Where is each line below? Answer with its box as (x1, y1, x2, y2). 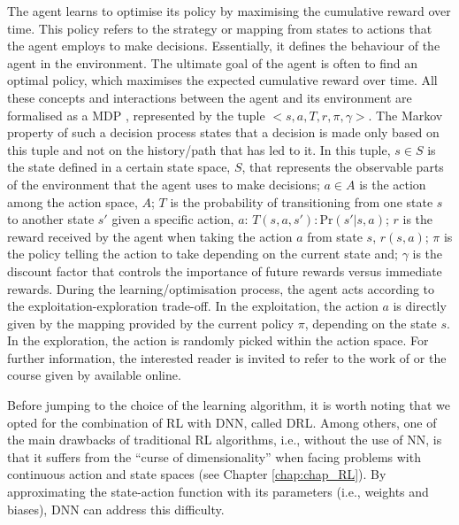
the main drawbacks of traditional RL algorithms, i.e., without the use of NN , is (7, 430, 442, 449)
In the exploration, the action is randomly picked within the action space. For (7, 331, 429, 350)
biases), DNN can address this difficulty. (7, 499, 225, 518)
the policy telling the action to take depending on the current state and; (7, 244, 398, 263)
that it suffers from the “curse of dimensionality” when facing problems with (7, 447, 421, 466)
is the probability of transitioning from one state (170, 192, 433, 211)
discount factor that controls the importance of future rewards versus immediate (7, 261, 442, 280)
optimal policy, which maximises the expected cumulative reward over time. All (7, 71, 438, 89)
